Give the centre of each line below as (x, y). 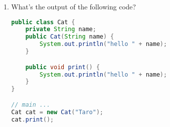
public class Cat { (43, 22)
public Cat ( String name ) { (70, 37)
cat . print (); (32, 119)
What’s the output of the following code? (73, 6)
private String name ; (61, 29)
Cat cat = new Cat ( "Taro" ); (57, 112)
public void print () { (63, 67)
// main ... (31, 105)
